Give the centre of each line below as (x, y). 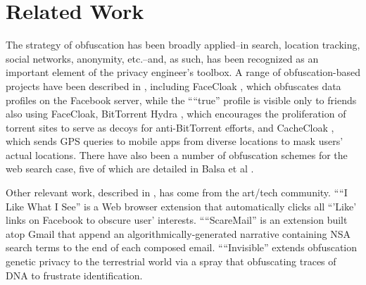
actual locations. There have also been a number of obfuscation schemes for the (177, 154)
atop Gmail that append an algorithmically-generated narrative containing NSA (178, 233)
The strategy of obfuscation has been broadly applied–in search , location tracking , (183, 45)
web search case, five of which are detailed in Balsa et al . (130, 169)
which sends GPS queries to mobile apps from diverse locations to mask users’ (175, 141)
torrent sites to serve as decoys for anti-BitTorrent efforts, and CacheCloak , (170, 127)
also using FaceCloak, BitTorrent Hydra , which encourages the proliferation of (176, 114)
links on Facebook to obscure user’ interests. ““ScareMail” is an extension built (177, 220)
